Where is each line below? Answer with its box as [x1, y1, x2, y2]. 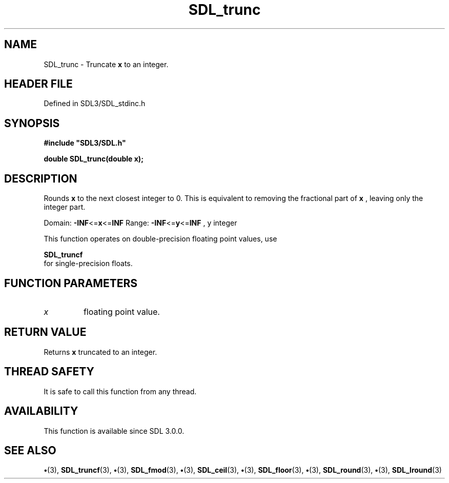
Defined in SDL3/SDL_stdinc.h [44, 99, 146, 108]
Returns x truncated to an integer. [44, 347, 157, 356]
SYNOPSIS [4, 116, 60, 130]
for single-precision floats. [44, 259, 133, 268]
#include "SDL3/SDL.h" [44, 138, 126, 148]
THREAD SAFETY [4, 365, 94, 378]
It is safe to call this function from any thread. [44, 387, 197, 396]
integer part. [44, 203, 86, 212]
